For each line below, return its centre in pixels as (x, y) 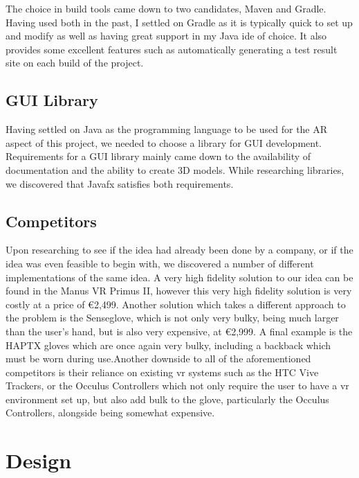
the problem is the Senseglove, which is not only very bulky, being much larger (172, 318)
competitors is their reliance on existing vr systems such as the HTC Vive (162, 372)
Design (39, 460)
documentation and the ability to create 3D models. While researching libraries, (175, 169)
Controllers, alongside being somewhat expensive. (110, 413)
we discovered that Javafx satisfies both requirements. (120, 183)
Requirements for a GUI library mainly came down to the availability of (158, 156)
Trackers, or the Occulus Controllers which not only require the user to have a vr (177, 386)
